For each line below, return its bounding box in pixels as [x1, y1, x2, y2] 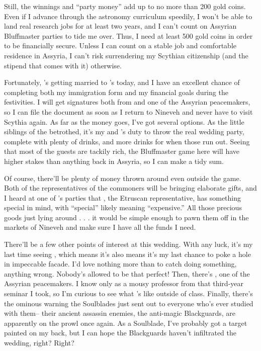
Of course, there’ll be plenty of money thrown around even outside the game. [4, 172, 241, 183]
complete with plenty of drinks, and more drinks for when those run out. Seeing [4, 136, 250, 146]
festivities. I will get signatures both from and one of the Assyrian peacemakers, [4, 97, 250, 107]
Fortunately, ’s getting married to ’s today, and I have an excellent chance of [4, 77, 240, 87]
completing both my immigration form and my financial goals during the [4, 86, 228, 97]
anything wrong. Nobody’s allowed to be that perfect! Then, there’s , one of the [4, 268, 250, 279]
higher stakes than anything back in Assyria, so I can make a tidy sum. [4, 155, 224, 166]
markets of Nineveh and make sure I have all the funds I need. [4, 222, 196, 232]
